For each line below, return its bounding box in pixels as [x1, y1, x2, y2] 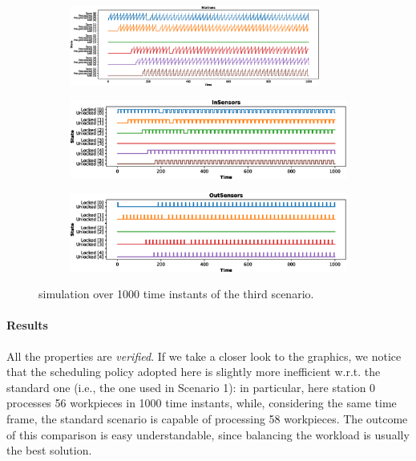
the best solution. [6, 442, 92, 459]
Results [6, 317, 48, 334]
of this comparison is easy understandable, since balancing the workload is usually [6, 426, 410, 443]
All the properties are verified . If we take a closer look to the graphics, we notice [6, 347, 402, 364]
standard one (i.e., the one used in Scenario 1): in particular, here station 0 [6, 378, 376, 395]
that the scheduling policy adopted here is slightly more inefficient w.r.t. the [6, 363, 381, 380]
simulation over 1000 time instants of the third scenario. [38, 285, 314, 302]
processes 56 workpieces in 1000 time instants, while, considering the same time [6, 394, 397, 411]
